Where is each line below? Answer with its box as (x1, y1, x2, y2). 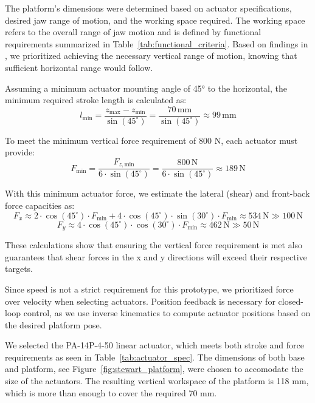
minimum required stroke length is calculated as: (5, 93, 187, 106)
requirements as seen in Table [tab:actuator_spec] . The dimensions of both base (5, 350, 305, 363)
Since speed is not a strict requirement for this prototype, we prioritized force (5, 282, 294, 295)
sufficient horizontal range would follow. (5, 61, 153, 73)
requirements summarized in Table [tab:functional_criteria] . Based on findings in (5, 37, 308, 50)
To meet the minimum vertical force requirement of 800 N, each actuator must (5, 134, 298, 146)
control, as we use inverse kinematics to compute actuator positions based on (23, 306, 311, 319)
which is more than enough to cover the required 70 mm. (5, 386, 217, 399)
